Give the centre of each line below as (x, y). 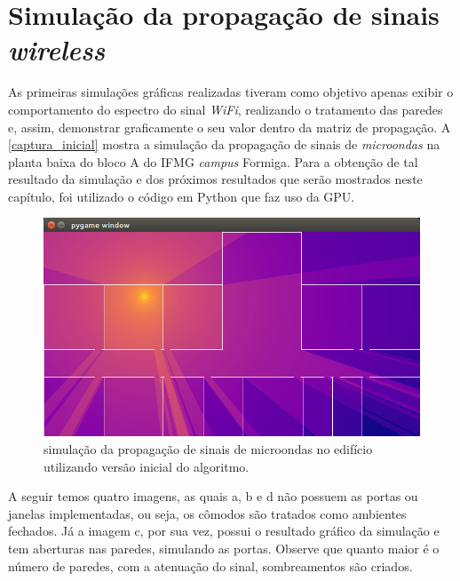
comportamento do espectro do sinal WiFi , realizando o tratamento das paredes (226, 109)
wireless (57, 50)
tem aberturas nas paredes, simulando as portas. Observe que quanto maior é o (224, 548)
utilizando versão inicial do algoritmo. (147, 466)
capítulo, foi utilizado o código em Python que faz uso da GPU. (182, 196)
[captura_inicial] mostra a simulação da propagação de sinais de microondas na (224, 144)
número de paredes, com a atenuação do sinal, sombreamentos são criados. (210, 565)
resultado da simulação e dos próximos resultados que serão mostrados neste (215, 179)
